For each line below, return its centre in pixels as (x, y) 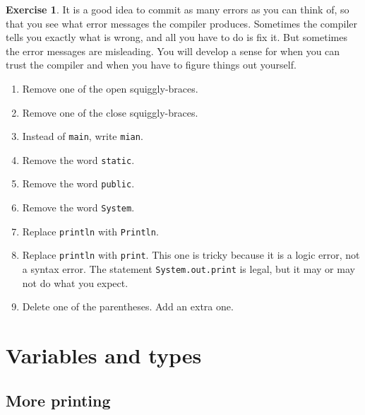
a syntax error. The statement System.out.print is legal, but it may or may (189, 269)
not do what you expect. (75, 282)
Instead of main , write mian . (83, 136)
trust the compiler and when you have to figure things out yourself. (151, 65)
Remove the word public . (78, 183)
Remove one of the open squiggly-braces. (110, 88)
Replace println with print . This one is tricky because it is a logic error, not (191, 255)
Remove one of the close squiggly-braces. (110, 112)
